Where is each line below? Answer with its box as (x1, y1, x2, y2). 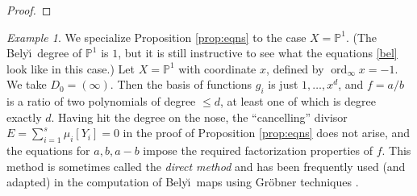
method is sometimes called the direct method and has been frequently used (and (6, 157, 406, 174)
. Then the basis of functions (110, 76, 252, 93)
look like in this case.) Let (6, 60, 135, 77)
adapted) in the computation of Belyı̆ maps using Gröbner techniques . (6, 173, 359, 190)
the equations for (6, 142, 90, 159)
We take (6, 76, 47, 93)
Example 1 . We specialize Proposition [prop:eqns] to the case (6, 28, 306, 45)
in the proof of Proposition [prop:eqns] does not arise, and (123, 124, 410, 141)
